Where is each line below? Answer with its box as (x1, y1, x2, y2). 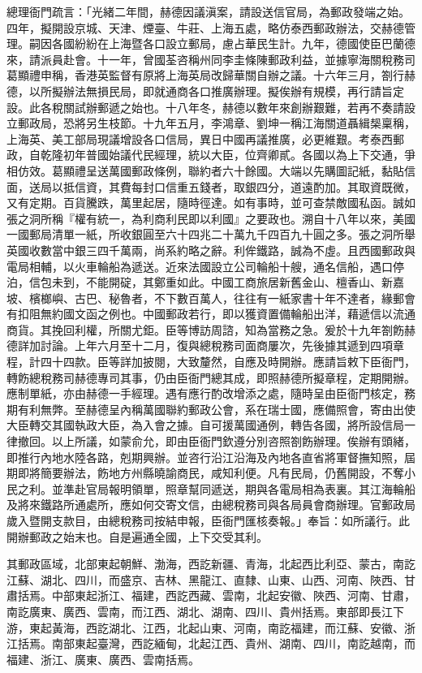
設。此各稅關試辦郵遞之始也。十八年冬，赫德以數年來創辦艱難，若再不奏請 (6, 98, 404, 115)
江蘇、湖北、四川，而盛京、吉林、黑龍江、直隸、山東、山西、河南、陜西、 (6, 571, 404, 588)
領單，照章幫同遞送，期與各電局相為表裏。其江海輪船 (131, 480, 416, 497)
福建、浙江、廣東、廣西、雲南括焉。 (6, 650, 200, 667)
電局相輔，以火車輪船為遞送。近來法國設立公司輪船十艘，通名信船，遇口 (6, 257, 393, 274)
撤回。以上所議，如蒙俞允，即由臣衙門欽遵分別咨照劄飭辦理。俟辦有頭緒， (17, 433, 416, 450)
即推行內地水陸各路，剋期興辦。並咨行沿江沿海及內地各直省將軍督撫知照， (6, 448, 404, 465)
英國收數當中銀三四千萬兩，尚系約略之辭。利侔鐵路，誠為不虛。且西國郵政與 (6, 241, 416, 258)
